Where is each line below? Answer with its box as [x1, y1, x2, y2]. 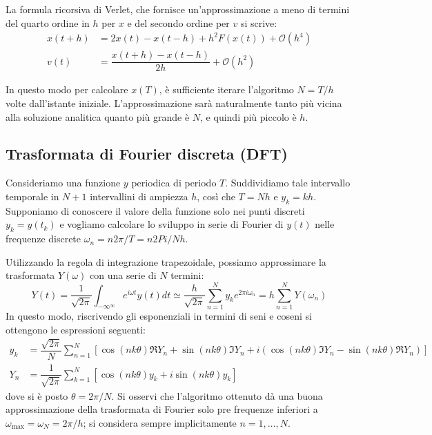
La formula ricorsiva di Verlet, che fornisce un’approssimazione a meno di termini [6, 2, 350, 16]
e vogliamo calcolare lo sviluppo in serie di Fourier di [59, 217, 284, 231]
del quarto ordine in [6, 15, 90, 30]
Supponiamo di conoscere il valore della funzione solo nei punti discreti [6, 203, 305, 217]
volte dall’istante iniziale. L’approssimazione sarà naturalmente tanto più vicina [6, 95, 342, 110]
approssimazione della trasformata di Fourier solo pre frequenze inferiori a [6, 402, 318, 416]
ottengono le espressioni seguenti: [6, 322, 146, 336]
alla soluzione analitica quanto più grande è [6, 109, 190, 124]
